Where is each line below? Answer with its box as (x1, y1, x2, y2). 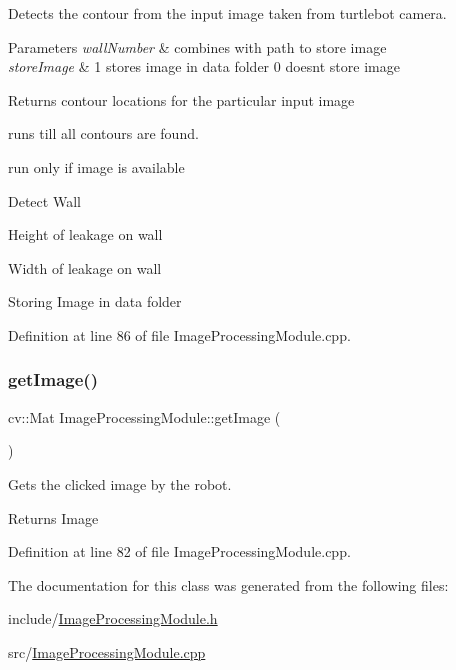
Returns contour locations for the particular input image (8, 89, 355, 110)
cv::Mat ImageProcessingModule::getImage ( (8, 406, 281, 427)
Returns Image (8, 507, 99, 528)
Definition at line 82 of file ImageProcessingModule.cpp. (8, 541, 351, 562)
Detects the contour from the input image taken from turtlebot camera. (8, 3, 447, 23)
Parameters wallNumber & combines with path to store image (8, 36, 387, 57)
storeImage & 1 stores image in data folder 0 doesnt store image (8, 56, 400, 77)
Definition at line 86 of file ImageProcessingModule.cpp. (8, 324, 351, 345)
